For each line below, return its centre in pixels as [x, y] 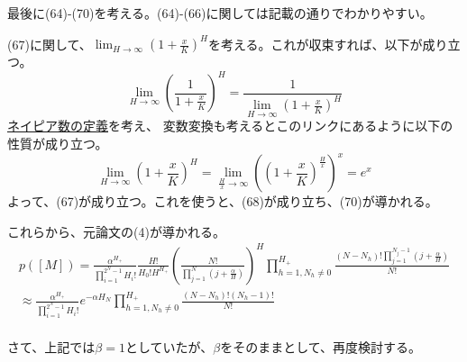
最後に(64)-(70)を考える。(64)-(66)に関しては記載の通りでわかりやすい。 [220, 13]
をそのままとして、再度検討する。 [321, 347]
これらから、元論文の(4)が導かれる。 [116, 231]
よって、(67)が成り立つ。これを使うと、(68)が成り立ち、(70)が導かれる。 [223, 201]
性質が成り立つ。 [58, 143]
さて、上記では [51, 347]
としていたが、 [169, 347]
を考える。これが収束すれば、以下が [315, 44]
